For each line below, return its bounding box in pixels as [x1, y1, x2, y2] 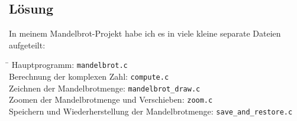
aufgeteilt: [9, 38, 46, 51]
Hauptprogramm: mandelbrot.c [11, 58, 128, 71]
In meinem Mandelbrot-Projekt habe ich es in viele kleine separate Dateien [9, 27, 281, 40]
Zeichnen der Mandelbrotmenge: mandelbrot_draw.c [9, 81, 201, 94]
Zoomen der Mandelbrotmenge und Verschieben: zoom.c [9, 93, 213, 106]
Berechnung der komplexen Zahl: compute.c [9, 70, 169, 83]
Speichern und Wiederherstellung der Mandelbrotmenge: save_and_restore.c [9, 105, 293, 117]
